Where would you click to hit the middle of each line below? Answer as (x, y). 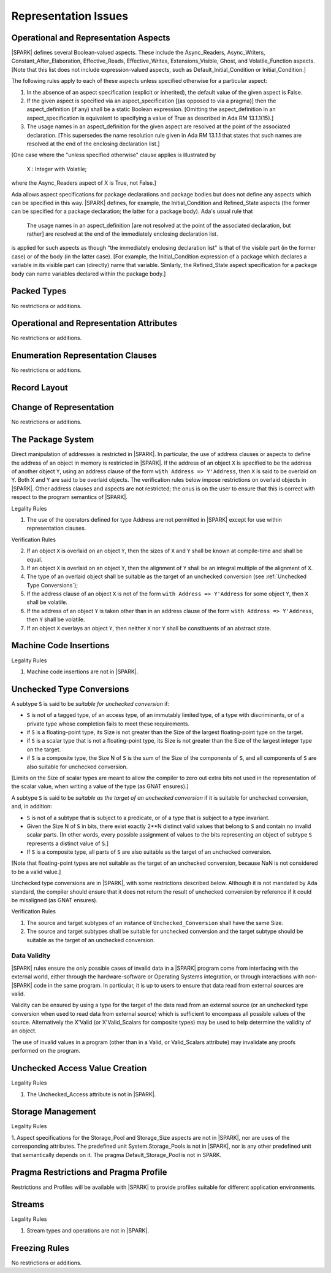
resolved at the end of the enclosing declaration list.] (93, 144)
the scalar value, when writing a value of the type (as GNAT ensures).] (100, 786)
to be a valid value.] (36, 872)
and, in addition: (32, 807)
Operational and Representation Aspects (91, 38)
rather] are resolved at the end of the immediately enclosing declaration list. (122, 234)
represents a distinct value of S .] (67, 843)
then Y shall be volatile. (56, 619)
